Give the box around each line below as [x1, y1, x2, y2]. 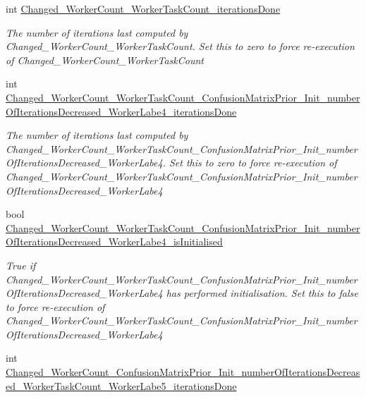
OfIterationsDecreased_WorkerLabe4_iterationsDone [6, 104, 237, 118]
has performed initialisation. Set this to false [166, 286, 358, 300]
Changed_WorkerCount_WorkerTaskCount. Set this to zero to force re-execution [6, 39, 355, 54]
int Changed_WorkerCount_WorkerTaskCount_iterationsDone [6, 1, 281, 16]
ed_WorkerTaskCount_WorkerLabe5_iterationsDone [6, 378, 237, 393]
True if [6, 257, 36, 272]
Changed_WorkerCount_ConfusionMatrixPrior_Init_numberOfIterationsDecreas [6, 365, 360, 379]
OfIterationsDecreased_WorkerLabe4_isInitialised [6, 234, 223, 249]
